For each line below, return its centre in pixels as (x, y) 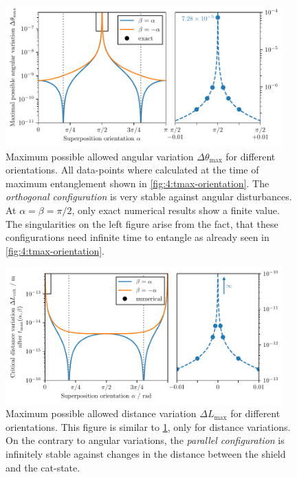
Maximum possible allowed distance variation (101, 413)
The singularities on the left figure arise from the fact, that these (142, 223)
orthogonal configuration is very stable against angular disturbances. (149, 197)
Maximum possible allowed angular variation (100, 156)
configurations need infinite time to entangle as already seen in (137, 237)
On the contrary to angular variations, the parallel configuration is (145, 440)
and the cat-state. (43, 467)
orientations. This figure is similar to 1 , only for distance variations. (148, 426)
